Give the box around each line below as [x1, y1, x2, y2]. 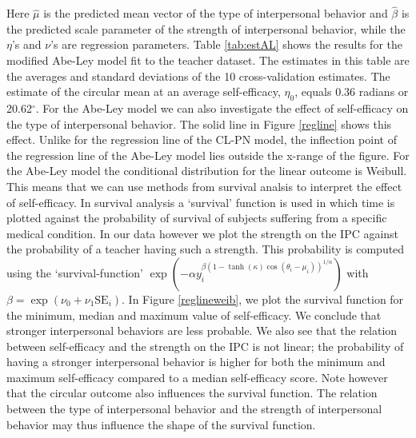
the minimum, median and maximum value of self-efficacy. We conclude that [6, 306, 382, 323]
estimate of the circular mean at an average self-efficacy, [6, 83, 281, 100]
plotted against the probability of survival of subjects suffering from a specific [6, 209, 387, 226]
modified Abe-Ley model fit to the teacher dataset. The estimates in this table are [6, 52, 410, 68]
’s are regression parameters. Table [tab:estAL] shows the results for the [50, 36, 403, 53]
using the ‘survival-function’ [6, 264, 143, 281]
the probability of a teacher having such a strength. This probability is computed [6, 241, 405, 257]
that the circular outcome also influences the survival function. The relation [6, 384, 378, 401]
